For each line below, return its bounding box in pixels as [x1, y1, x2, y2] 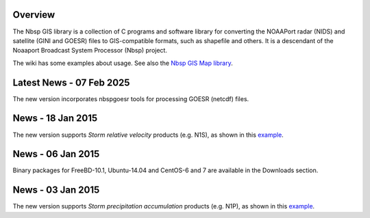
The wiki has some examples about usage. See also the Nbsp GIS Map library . [12, 59, 233, 67]
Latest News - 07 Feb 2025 [12, 77, 130, 88]
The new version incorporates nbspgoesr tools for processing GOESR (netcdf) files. [12, 94, 249, 103]
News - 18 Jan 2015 [12, 113, 98, 124]
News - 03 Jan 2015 [12, 185, 100, 196]
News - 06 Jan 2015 [12, 148, 100, 160]
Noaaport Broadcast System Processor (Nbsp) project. [12, 46, 168, 55]
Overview [12, 9, 56, 21]
